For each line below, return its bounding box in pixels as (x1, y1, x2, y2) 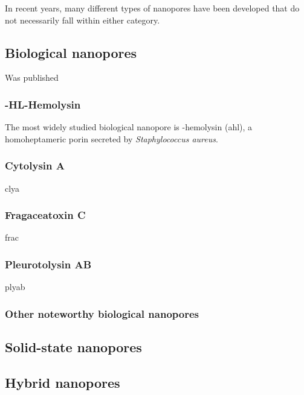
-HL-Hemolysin (5, 96, 81, 112)
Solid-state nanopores (5, 338, 142, 356)
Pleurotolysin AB (5, 256, 92, 271)
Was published (5, 71, 59, 84)
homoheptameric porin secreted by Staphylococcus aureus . (5, 132, 218, 145)
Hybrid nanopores (5, 373, 120, 391)
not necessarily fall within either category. (5, 13, 160, 26)
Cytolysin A (5, 158, 65, 173)
